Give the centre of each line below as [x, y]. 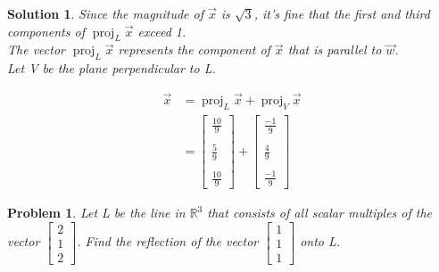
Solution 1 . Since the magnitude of [106, 13]
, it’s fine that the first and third [342, 13]
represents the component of [194, 49]
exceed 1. [162, 31]
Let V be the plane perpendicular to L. [112, 68]
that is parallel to [335, 49]
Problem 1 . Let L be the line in [96, 213]
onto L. [320, 241]
